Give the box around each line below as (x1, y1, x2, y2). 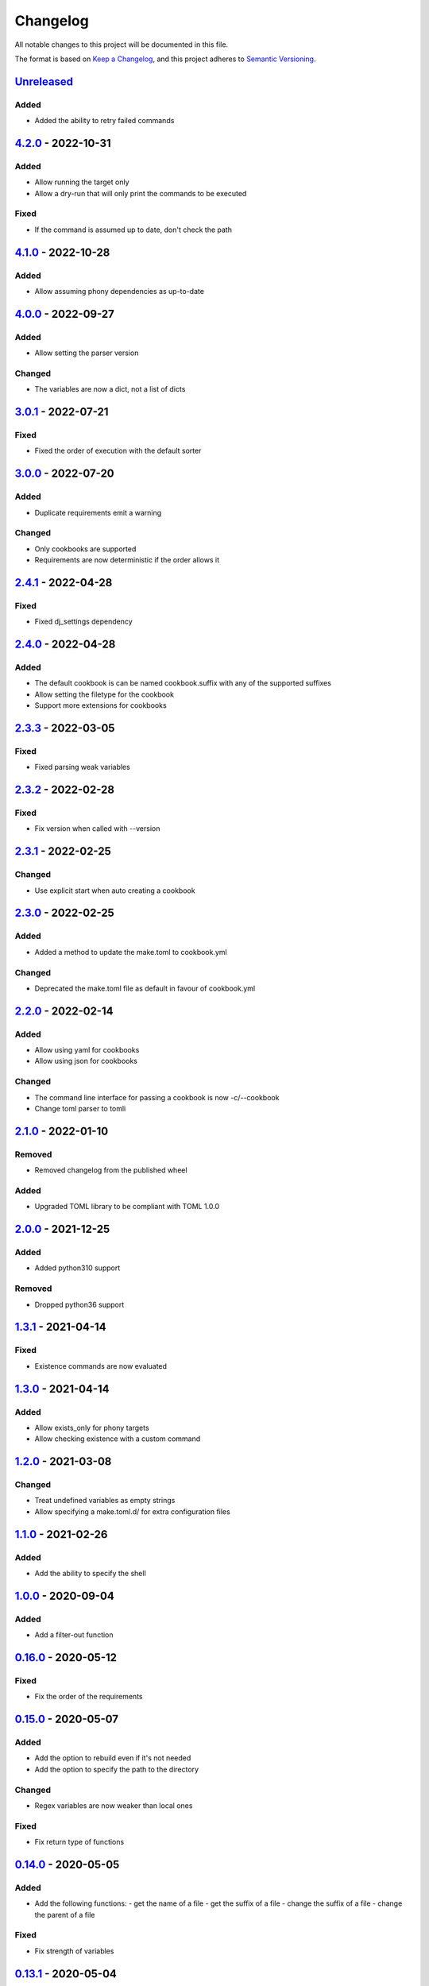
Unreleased (14, 75, 74, 88)
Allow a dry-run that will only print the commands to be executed (34, 188, 247, 198)
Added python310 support (34, 1263, 121, 1273)
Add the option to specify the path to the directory (34, 1764, 199, 1774)
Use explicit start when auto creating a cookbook (34, 886, 195, 895)
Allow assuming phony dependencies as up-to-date (34, 286, 204, 296)
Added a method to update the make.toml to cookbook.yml (34, 947, 227, 956)
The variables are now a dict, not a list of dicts (34, 384, 186, 394)
